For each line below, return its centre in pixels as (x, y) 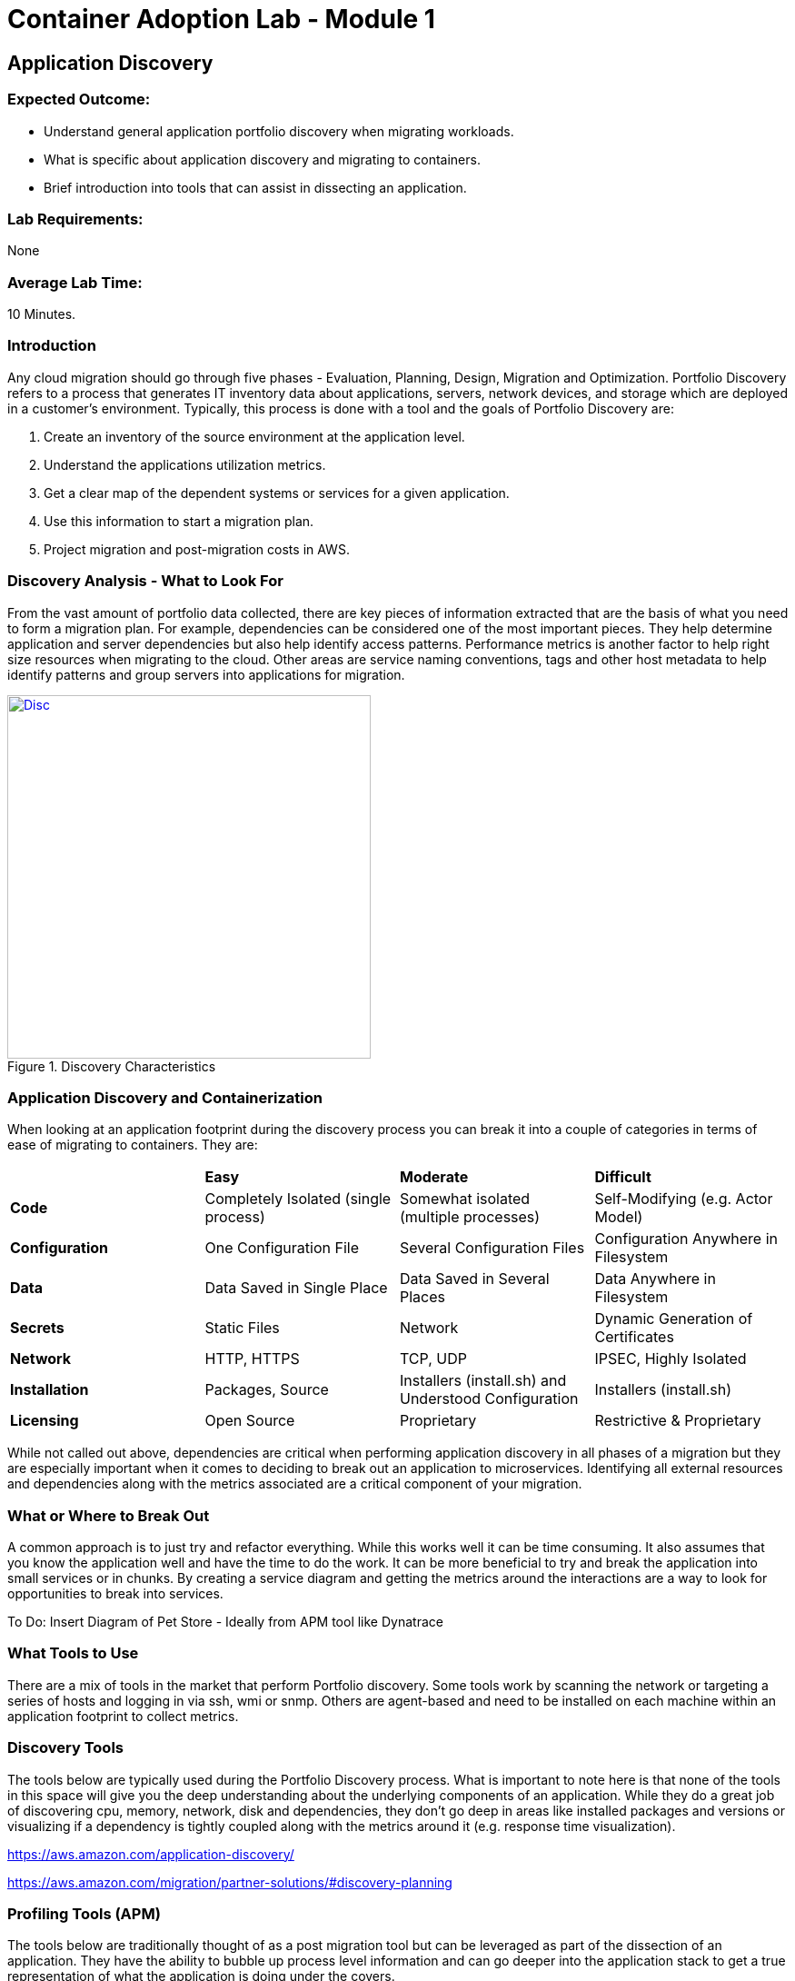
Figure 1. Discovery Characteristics (112, 1066)
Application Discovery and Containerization (165, 1097)
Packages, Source (267, 1390)
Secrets (37, 1328)
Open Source (250, 1421)
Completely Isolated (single (298, 1199)
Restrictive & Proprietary (678, 1421)
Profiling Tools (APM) (84, 1913)
